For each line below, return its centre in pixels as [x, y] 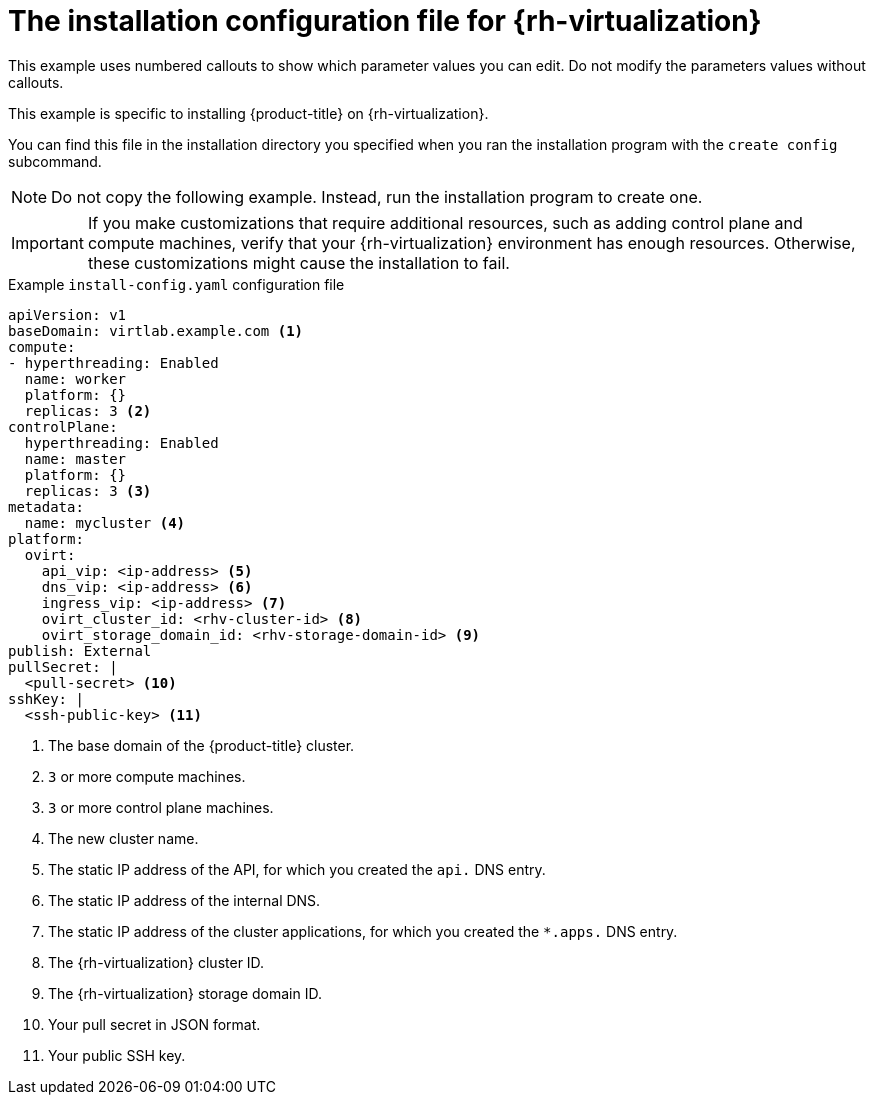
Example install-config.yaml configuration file [176, 284]
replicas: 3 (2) [88, 410]
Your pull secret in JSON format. [154, 1024]
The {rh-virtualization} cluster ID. [156, 962]
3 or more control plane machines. [161, 807]
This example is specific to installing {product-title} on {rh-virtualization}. [248, 113]
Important [47, 242]
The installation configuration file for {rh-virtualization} [385, 21]
